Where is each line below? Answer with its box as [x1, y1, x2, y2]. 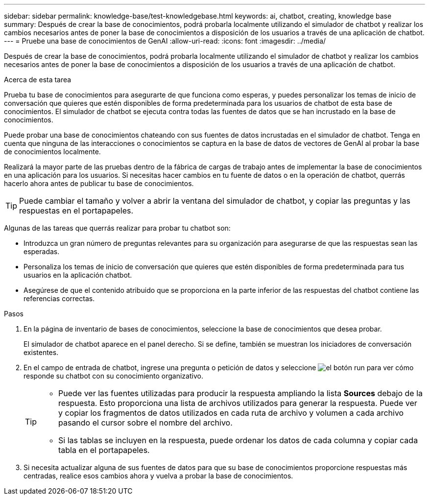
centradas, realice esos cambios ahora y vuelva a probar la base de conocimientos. [24, 472, 293, 480]
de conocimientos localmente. [4, 147, 101, 156]
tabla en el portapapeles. [58, 445, 150, 455]
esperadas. [24, 247, 60, 256]
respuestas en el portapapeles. [19, 206, 134, 215]
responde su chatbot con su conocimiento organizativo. [24, 372, 203, 380]
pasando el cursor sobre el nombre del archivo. [58, 418, 233, 428]
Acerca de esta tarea [4, 75, 71, 84]
